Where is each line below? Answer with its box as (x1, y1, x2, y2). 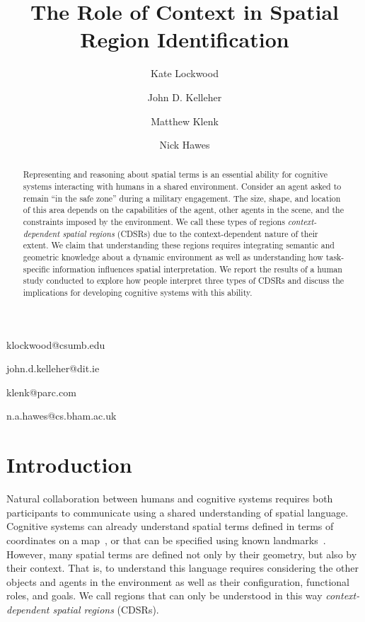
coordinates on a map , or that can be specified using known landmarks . (6, 532, 326, 547)
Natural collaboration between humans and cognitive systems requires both (6, 491, 333, 506)
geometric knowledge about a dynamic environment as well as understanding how (23, 251, 323, 263)
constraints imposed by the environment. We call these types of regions (23, 216, 285, 228)
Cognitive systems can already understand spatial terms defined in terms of (6, 519, 334, 534)
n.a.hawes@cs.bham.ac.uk (6, 408, 117, 423)
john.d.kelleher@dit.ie (6, 361, 100, 376)
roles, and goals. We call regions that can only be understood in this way (6, 588, 323, 603)
